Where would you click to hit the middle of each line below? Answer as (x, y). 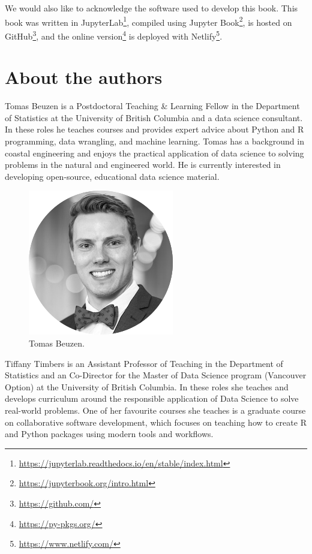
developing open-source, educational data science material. (112, 176)
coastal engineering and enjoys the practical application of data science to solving (154, 153)
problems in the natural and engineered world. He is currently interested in (143, 165)
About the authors (84, 77)
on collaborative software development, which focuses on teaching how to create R (156, 422)
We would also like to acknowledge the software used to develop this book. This (151, 8)
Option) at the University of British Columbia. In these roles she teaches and (147, 386)
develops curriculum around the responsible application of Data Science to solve (152, 398)
